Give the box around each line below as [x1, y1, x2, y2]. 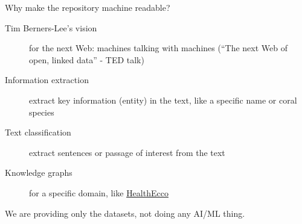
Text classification [5, 126, 71, 138]
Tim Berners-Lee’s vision [5, 21, 97, 34]
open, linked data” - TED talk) [29, 53, 144, 66]
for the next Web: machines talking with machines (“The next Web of [29, 42, 288, 54]
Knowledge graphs [5, 166, 72, 179]
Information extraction [5, 73, 89, 86]
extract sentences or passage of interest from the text [29, 146, 225, 158]
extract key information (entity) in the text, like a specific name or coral [29, 93, 297, 106]
